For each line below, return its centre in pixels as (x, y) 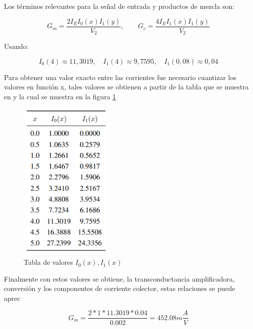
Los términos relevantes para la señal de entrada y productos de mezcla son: (119, 6)
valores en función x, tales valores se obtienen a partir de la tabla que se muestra (126, 87)
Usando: (16, 46)
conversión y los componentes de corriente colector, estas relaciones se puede (120, 288)
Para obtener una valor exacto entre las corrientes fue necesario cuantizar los (120, 77)
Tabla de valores (48, 262)
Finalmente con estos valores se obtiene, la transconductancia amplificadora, (119, 278)
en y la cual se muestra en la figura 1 (60, 96)
